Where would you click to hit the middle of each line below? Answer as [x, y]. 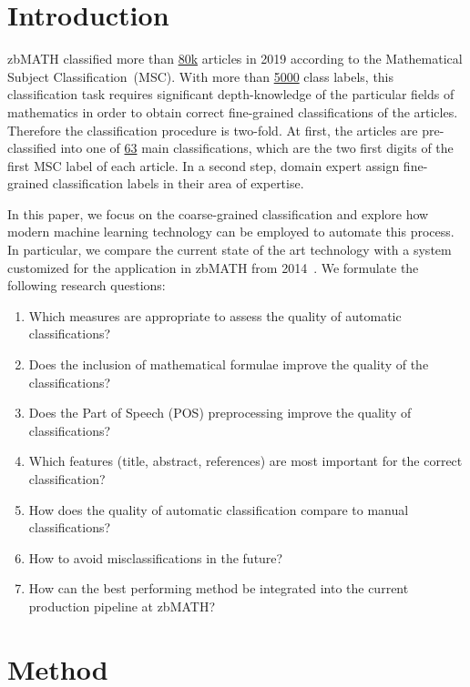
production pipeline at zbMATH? [122, 606]
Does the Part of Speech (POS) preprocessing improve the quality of [220, 413]
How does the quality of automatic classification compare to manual [219, 509]
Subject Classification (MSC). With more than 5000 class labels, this [201, 76]
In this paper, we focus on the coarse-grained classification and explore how [218, 213]
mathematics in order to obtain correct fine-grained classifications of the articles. [233, 111]
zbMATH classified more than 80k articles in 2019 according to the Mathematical [235, 59]
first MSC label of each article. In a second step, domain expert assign [204, 165]
